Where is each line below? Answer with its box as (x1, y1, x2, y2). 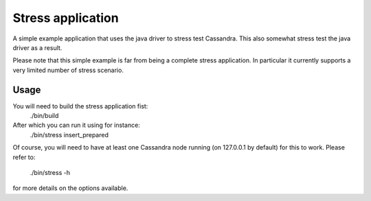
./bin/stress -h (30, 168, 70, 176)
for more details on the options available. (12, 184, 128, 192)
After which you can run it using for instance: (12, 121, 140, 130)
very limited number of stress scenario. (12, 66, 124, 74)
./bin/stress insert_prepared (30, 130, 109, 139)
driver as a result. (12, 43, 63, 51)
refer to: (12, 153, 36, 161)
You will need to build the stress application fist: (12, 102, 148, 110)
